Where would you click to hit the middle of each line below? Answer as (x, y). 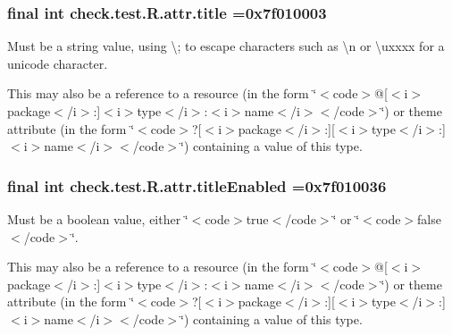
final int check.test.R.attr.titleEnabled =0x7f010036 (197, 185)
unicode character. (58, 63)
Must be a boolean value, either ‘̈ (98, 219)
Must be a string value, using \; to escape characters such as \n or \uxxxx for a (226, 46)
